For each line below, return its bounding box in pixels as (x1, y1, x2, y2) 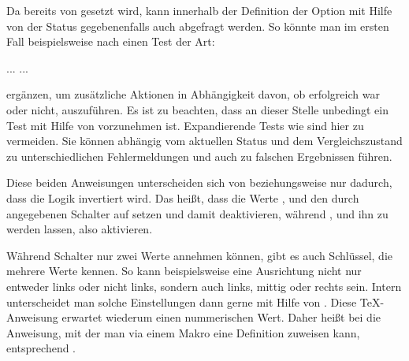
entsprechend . (6, 340, 76, 356)
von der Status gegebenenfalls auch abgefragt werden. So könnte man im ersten (6, 17, 389, 34)
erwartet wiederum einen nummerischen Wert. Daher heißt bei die (61, 309, 381, 326)
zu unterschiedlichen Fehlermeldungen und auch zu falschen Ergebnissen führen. (6, 147, 392, 164)
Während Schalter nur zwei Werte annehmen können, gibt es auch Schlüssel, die (6, 247, 392, 263)
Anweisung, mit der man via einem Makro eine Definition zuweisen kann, (6, 324, 360, 341)
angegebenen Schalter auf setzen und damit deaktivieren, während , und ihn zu (6, 205, 389, 221)
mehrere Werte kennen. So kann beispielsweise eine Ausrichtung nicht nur (6, 262, 362, 279)
